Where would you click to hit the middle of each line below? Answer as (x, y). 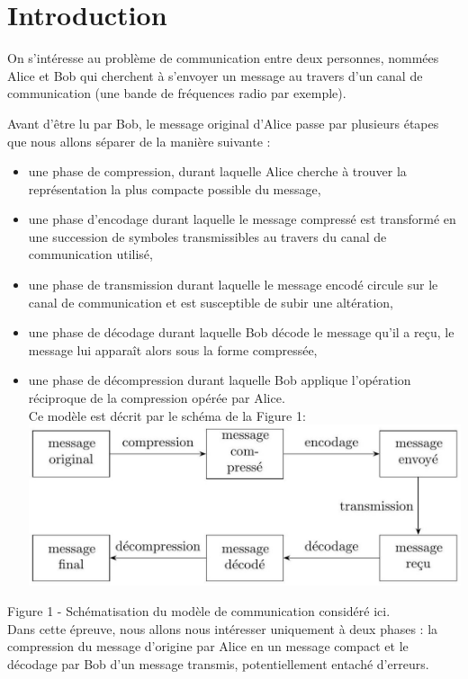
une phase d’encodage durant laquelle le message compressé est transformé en (242, 219)
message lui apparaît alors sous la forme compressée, (173, 349)
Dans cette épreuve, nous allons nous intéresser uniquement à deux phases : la (223, 628)
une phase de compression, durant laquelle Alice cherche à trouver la (217, 171)
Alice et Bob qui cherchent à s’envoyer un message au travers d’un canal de (215, 75)
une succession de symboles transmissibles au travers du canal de (207, 236)
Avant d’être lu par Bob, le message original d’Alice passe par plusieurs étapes (223, 123)
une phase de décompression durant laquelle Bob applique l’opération (220, 380)
